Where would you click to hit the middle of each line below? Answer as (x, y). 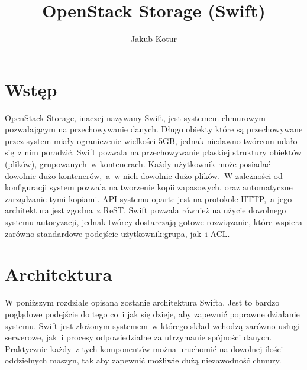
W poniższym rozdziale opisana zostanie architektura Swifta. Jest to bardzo (142, 302)
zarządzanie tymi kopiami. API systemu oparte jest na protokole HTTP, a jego (148, 198)
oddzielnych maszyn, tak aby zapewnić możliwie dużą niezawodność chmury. (143, 360)
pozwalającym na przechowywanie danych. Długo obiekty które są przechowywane (154, 129)
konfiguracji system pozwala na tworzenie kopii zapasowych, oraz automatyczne (149, 187)
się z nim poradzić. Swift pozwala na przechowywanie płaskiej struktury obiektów (153, 152)
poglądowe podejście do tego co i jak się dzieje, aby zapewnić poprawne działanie (152, 314)
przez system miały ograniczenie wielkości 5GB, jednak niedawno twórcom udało (151, 140)
